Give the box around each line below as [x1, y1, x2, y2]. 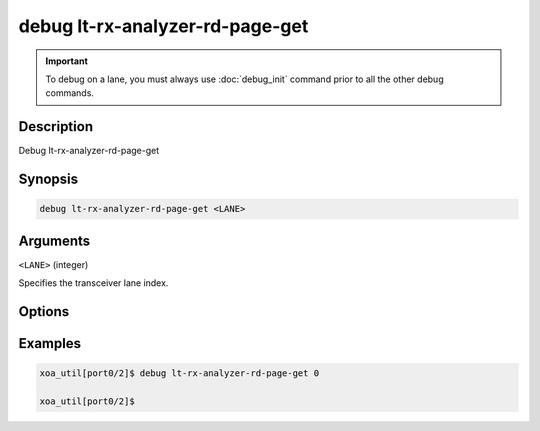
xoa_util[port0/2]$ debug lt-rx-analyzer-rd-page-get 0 [39, 368, 320, 379]
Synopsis [18, 171, 79, 188]
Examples [18, 335, 82, 352]
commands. [45, 87, 95, 99]
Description [18, 118, 94, 135]
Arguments [18, 232, 91, 249]
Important [45, 55, 89, 67]
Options [18, 303, 70, 320]
